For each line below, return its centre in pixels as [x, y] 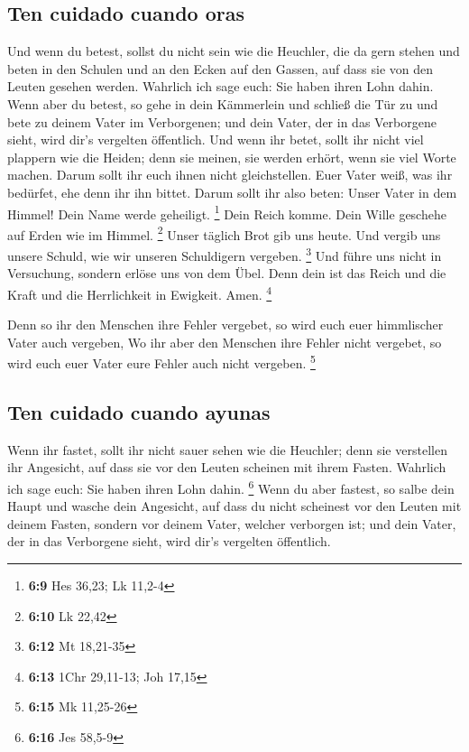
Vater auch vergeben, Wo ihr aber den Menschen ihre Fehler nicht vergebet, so [225, 342]
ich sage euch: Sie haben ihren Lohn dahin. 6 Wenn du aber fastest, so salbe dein [231, 487]
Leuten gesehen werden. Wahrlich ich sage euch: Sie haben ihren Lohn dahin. [221, 86]
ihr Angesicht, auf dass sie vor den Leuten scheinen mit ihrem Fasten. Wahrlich [227, 467]
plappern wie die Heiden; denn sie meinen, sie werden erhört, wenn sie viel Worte [232, 157]
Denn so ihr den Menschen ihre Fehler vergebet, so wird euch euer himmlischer [225, 325]
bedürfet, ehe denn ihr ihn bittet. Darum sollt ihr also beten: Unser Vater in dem [232, 192]
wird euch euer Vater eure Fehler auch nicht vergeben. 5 [161, 362]
